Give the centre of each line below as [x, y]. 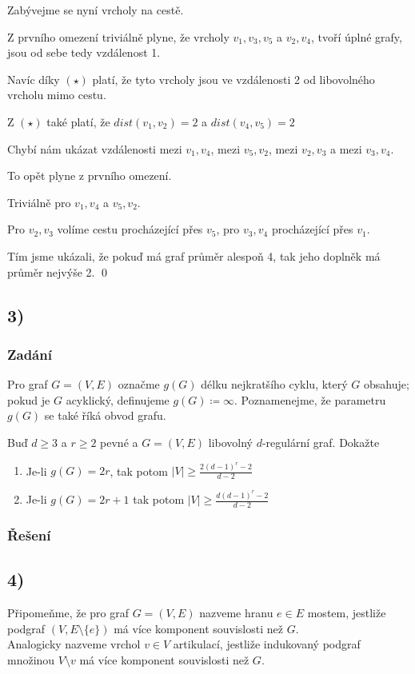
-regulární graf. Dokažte [321, 442]
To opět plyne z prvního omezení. [90, 175]
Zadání [30, 354]
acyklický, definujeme [118, 399]
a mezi [346, 148]
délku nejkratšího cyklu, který [274, 384]
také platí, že [78, 121]
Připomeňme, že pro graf [68, 612]
